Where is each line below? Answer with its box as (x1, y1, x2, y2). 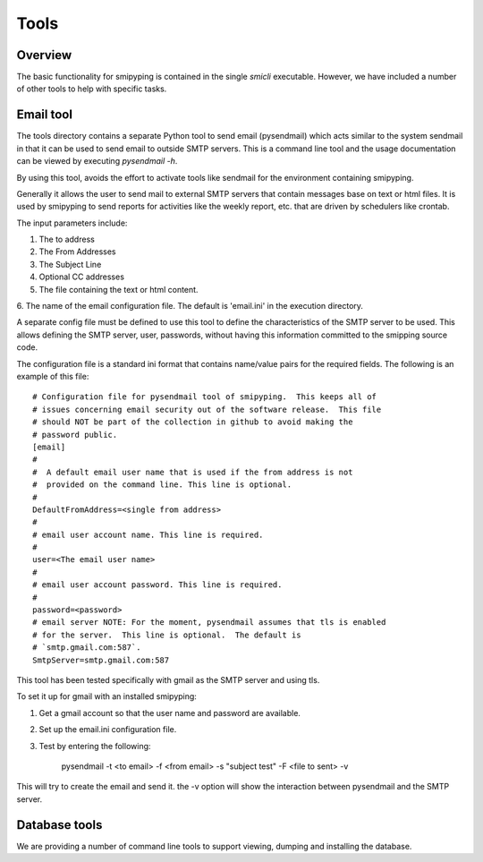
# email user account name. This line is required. (32, 529, 264, 540)
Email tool (16, 107, 73, 123)
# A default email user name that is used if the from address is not (32, 466, 353, 477)
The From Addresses (38, 246, 116, 257)
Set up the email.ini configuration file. (38, 724, 177, 735)
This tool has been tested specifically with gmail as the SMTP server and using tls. (16, 674, 320, 685)
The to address (38, 234, 96, 245)
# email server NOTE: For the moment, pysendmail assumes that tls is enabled (32, 618, 386, 627)
